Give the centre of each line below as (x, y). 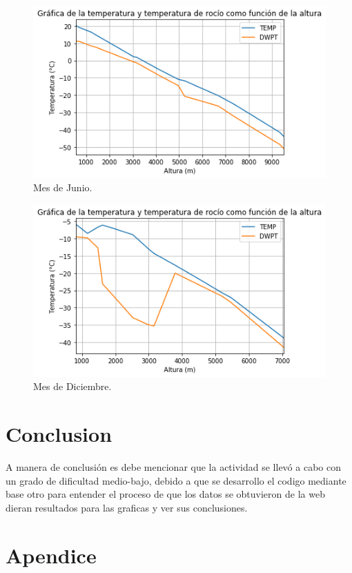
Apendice (51, 555)
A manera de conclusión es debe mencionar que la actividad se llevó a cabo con (173, 466)
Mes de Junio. (63, 187)
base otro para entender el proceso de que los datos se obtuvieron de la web (165, 494)
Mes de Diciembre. (72, 386)
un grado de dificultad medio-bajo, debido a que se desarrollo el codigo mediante (176, 480)
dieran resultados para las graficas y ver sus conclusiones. (127, 507)
